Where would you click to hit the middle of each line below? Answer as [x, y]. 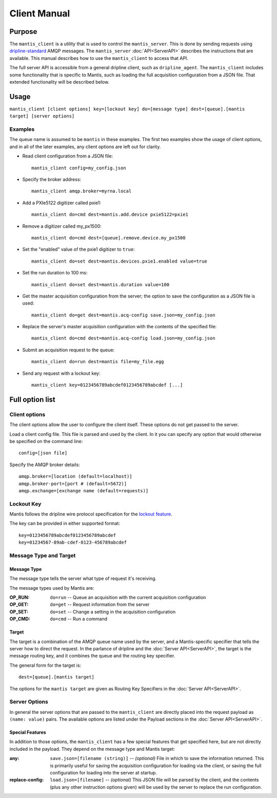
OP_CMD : [20, 619]
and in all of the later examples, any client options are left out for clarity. [85, 147]
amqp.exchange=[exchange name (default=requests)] [84, 491]
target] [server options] [42, 116]
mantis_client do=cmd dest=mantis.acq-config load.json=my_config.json [123, 338]
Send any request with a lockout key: [61, 373]
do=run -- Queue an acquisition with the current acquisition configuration [128, 597]
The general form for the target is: [45, 665]
